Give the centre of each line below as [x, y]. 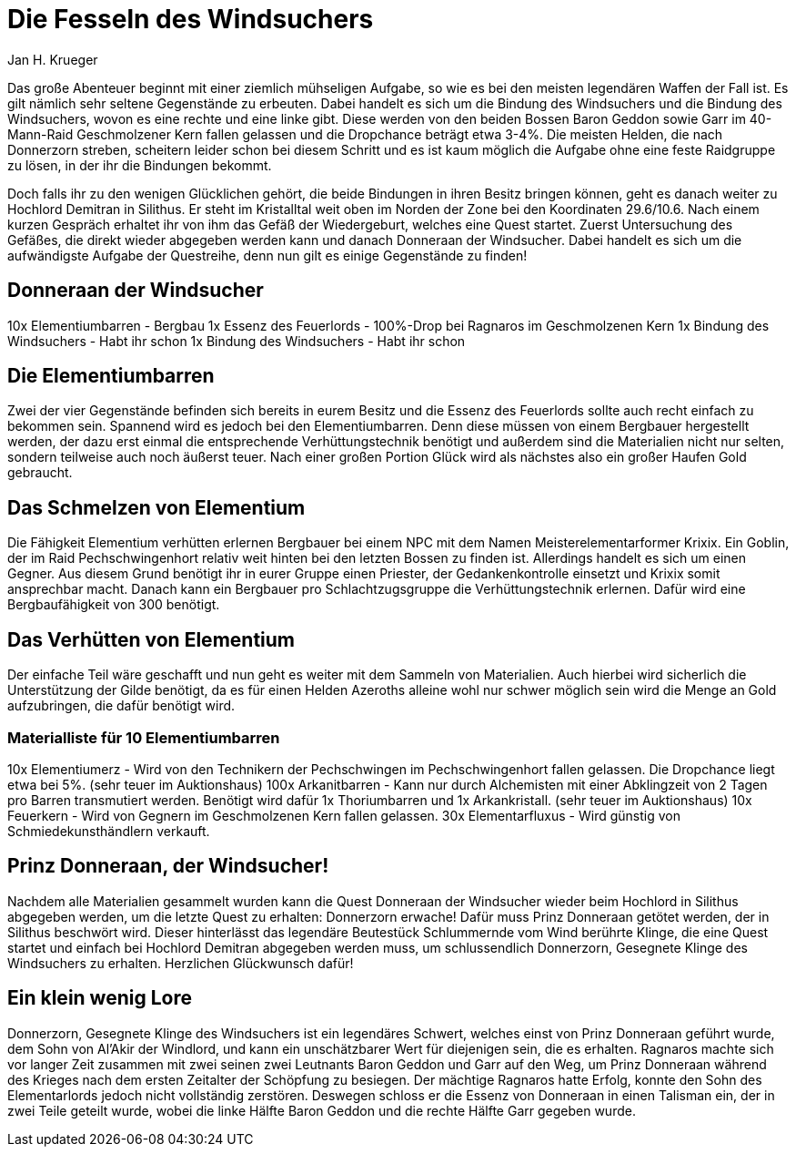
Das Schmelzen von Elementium [156, 507]
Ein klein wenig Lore [100, 998]
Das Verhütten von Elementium [151, 639]
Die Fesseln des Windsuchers [191, 19]
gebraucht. [40, 473]
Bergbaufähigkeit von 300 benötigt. [114, 605]
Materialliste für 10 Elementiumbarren [144, 737]
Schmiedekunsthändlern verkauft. [109, 831]
